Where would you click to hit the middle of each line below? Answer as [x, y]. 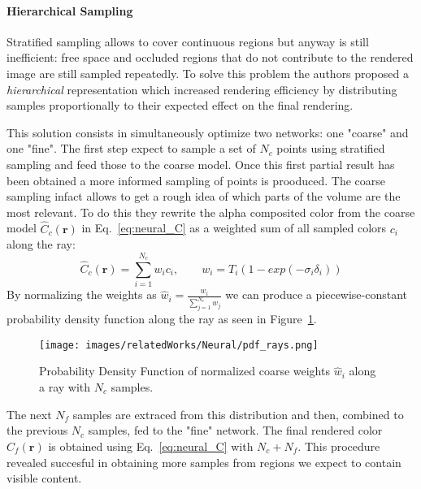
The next [29, 414]
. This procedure [339, 446]
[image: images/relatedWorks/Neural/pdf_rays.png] [179, 345]
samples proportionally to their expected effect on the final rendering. [180, 105]
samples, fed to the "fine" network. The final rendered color [235, 430]
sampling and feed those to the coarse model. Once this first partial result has [201, 164]
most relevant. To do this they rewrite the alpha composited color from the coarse [211, 212]
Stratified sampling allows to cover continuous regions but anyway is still [188, 41]
